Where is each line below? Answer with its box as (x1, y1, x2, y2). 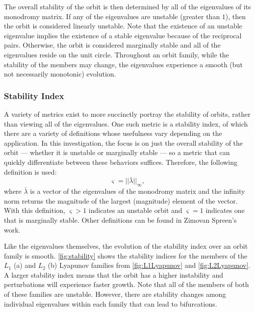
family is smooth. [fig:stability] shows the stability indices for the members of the (4, 250, 248, 260)
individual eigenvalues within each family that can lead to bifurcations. (4, 298, 217, 309)
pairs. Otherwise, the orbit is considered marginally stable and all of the (4, 40, 221, 50)
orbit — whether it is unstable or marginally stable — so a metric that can (4, 147, 230, 157)
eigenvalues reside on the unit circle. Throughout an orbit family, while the (4, 49, 229, 59)
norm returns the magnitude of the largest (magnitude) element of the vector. (4, 195, 238, 206)
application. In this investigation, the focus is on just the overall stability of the (4, 137, 243, 148)
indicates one (205, 205, 245, 215)
